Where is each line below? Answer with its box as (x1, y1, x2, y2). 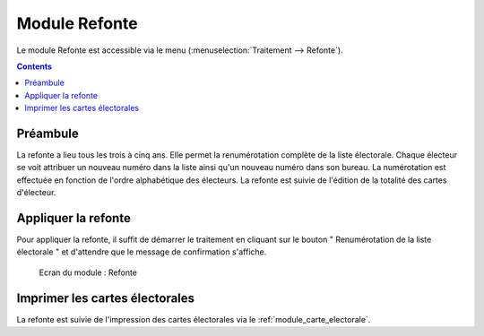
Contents (16, 61, 53, 72)
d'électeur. (16, 187, 56, 198)
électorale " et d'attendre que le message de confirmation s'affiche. (16, 246, 267, 257)
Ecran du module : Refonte (39, 267, 138, 278)
